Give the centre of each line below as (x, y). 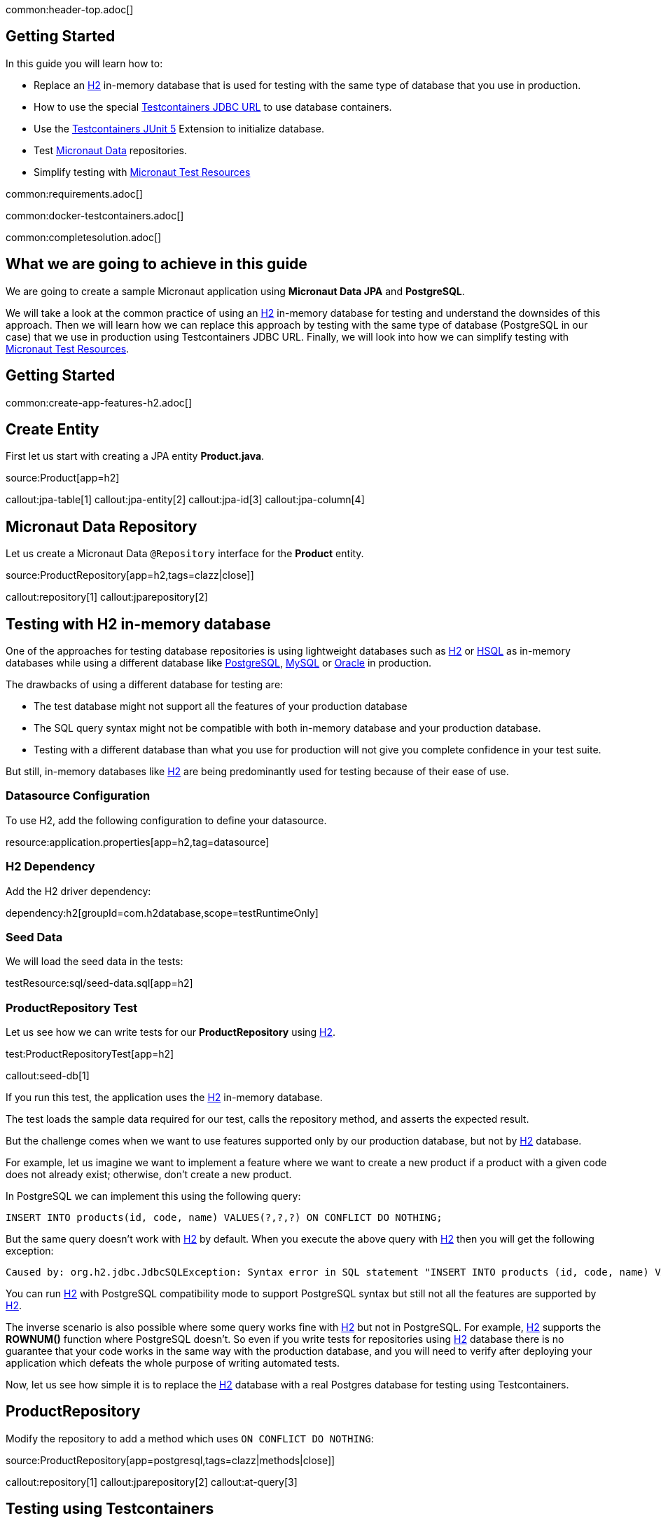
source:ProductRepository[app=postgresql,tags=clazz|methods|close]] (171, 1460)
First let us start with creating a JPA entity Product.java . (135, 456)
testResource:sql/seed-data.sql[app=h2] (99, 983)
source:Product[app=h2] (63, 478)
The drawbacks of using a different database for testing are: (145, 685)
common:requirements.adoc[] (74, 193)
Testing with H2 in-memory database (138, 624)
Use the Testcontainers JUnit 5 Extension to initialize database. (179, 128)
